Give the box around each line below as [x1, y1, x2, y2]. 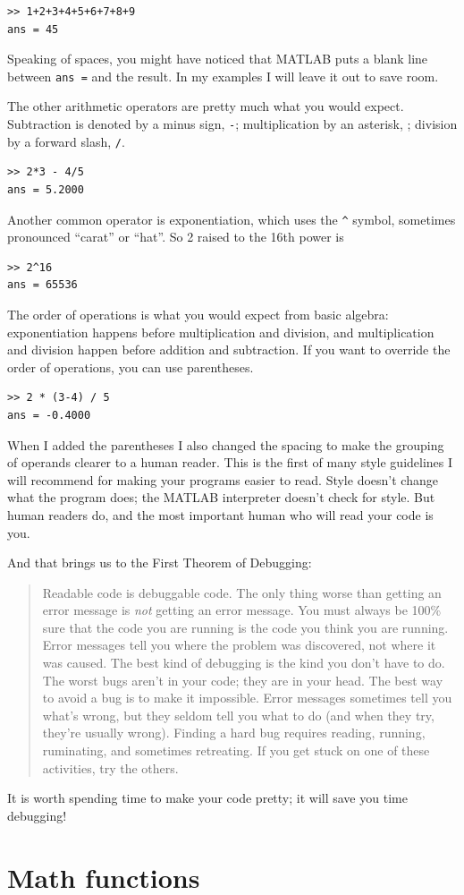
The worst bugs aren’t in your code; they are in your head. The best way [42, 670, 443, 689]
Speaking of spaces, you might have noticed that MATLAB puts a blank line [7, 49, 428, 68]
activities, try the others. [42, 758, 179, 777]
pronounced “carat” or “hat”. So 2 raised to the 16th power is [7, 227, 344, 246]
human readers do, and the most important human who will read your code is [7, 505, 434, 524]
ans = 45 [7, 22, 59, 36]
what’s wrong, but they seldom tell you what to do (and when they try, [42, 705, 434, 724]
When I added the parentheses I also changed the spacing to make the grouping [7, 435, 444, 454]
